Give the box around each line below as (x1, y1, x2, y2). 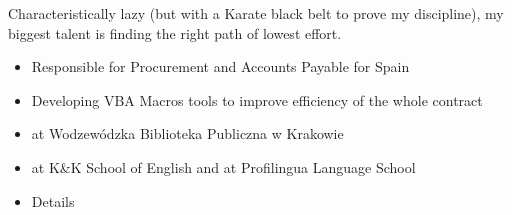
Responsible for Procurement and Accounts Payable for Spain (31, 56, 410, 77)
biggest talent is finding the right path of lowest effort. (8, 22, 342, 43)
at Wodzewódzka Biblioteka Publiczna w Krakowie (31, 123, 344, 144)
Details (31, 190, 75, 211)
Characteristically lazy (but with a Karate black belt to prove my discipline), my (8, 3, 504, 23)
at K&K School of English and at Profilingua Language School (31, 156, 416, 177)
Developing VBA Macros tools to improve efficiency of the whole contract (31, 89, 483, 110)
